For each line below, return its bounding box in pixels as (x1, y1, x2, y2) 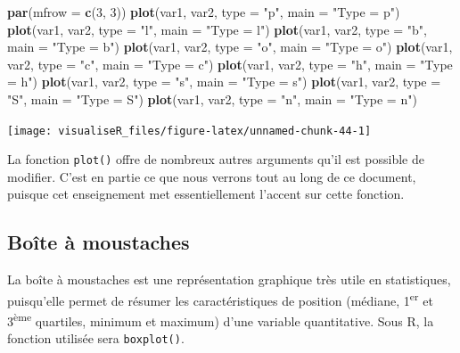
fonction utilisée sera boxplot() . (7, 329, 185, 348)
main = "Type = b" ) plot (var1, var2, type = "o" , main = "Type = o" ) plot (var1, (7, 37, 453, 56)
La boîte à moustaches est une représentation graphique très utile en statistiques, (7, 270, 451, 289)
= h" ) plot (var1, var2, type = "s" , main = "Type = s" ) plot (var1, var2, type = (7, 72, 441, 91)
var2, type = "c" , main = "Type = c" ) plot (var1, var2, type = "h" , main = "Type (7, 54, 453, 73)
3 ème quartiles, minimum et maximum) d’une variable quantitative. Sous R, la (7, 309, 434, 330)
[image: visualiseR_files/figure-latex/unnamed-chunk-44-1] (7, 124, 372, 137)
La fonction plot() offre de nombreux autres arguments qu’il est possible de (7, 150, 424, 168)
